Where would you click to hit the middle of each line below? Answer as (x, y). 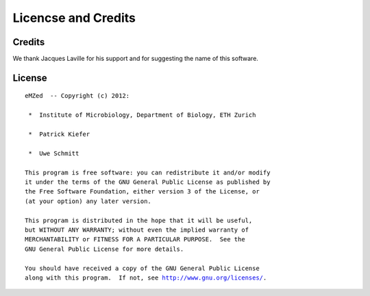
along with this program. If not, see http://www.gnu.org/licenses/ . (146, 278)
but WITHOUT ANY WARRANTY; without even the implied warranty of (137, 230)
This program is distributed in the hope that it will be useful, (139, 220)
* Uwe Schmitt (54, 153)
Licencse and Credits (74, 18)
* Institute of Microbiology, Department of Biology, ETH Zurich (142, 115)
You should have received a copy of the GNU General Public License (142, 268)
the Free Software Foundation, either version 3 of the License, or (142, 192)
